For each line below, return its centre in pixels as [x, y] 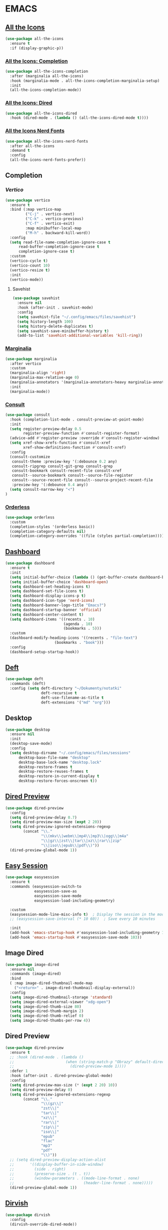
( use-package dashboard [30, 563]
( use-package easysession [32, 877]
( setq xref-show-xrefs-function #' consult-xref [60, 443]
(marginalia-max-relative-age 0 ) [44, 378]
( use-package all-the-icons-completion [47, 71]
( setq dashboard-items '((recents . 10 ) [52, 619]
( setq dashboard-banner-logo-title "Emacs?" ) [58, 605]
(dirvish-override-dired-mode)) [43, 1224]
